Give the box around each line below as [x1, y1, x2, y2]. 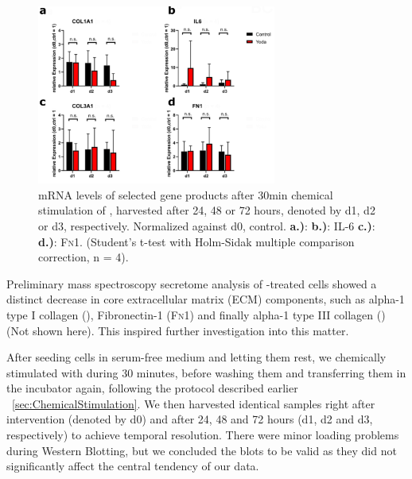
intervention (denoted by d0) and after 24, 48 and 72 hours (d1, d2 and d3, [6, 411, 373, 427]
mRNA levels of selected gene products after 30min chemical [38, 186, 333, 203]
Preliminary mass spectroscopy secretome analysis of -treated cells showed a [6, 275, 377, 292]
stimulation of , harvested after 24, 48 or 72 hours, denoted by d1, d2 [38, 202, 375, 218]
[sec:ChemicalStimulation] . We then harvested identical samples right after [12, 395, 375, 411]
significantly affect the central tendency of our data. [6, 458, 259, 474]
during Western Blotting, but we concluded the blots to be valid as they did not [6, 442, 397, 458]
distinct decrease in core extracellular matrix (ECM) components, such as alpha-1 [6, 291, 405, 307]
